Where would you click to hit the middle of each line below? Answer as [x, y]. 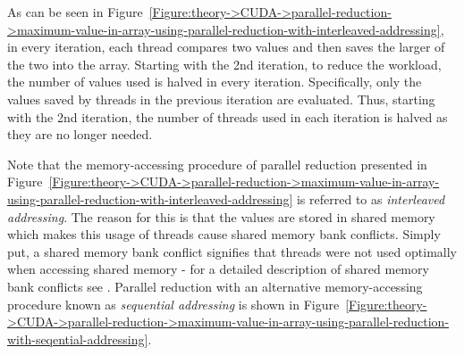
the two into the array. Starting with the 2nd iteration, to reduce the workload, [224, 64]
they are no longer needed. [80, 134]
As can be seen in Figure [75, 12]
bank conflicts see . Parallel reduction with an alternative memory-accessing [215, 286]
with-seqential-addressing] [78, 338]
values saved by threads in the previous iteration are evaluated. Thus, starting [221, 99]
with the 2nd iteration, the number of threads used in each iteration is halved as [228, 116]
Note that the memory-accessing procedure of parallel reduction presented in [217, 164]
